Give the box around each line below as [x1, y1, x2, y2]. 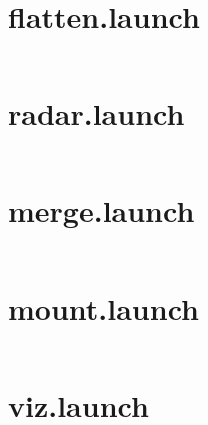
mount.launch [8, 287, 199, 328]
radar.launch [8, 93, 185, 134]
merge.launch [8, 190, 195, 231]
